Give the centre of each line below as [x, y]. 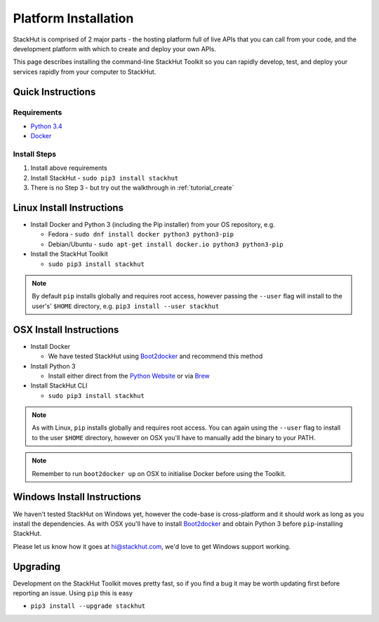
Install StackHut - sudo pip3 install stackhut [105, 178]
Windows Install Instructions [77, 497]
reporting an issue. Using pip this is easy [73, 593]
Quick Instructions [54, 92]
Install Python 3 [53, 366]
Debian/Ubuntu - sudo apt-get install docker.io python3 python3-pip [166, 244]
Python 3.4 [46, 126]
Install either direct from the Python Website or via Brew [129, 376]
